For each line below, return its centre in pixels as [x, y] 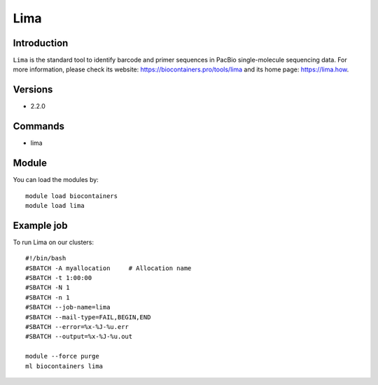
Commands [39, 126]
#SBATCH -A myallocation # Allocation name [108, 268]
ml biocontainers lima [64, 366]
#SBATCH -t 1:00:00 [59, 278]
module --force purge [62, 356]
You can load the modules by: [56, 180]
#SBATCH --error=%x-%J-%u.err [77, 327]
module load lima [55, 205]
